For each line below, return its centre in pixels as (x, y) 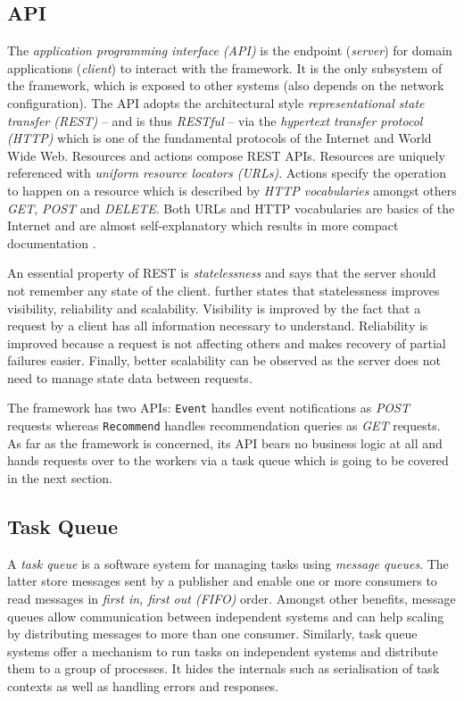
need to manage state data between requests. (130, 377)
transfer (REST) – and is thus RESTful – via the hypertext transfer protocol (215, 120)
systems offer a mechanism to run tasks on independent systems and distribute (223, 651)
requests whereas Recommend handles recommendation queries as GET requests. (224, 426)
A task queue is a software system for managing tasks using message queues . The (228, 563)
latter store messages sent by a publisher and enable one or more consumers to (222, 581)
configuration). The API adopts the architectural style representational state (216, 102)
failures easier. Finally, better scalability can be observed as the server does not (224, 360)
